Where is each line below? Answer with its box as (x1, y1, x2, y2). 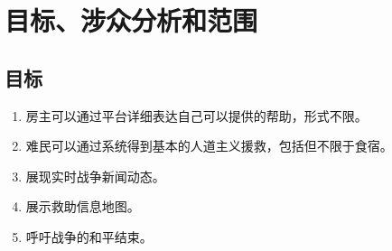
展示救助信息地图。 (25, 197, 140, 216)
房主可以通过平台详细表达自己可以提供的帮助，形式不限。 (25, 106, 368, 125)
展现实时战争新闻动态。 (25, 166, 165, 185)
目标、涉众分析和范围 (5, 2, 258, 39)
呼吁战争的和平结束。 (25, 227, 153, 246)
